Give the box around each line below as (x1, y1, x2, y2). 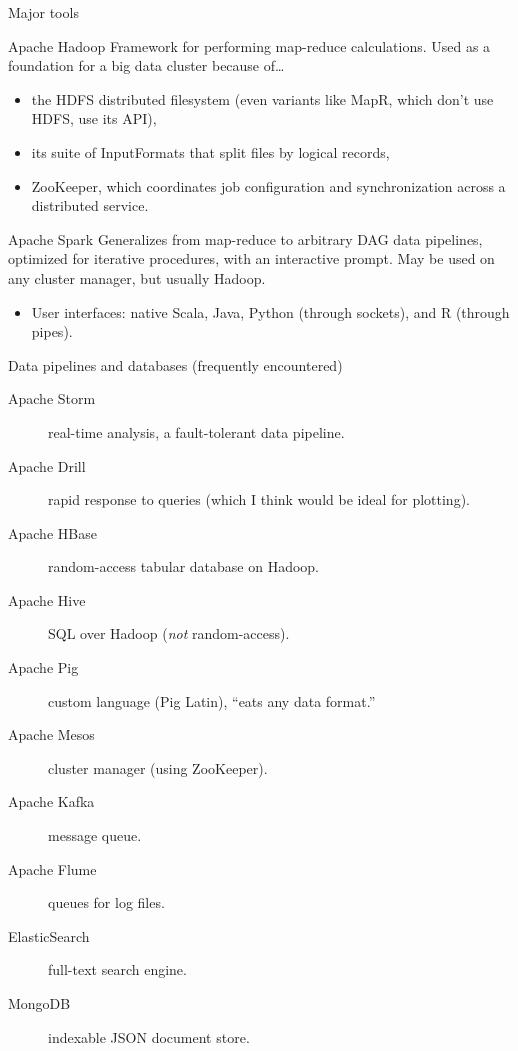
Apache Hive (8, 589, 86, 610)
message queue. (48, 825, 142, 846)
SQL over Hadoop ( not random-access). (48, 623, 290, 644)
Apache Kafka (8, 791, 95, 812)
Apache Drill (8, 455, 86, 476)
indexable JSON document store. (48, 1026, 250, 1047)
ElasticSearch (8, 925, 90, 946)
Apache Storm (8, 388, 96, 409)
